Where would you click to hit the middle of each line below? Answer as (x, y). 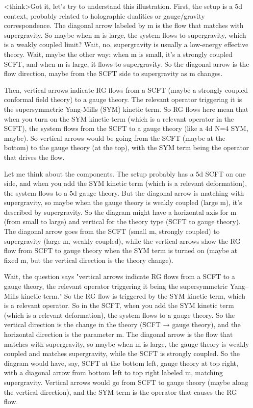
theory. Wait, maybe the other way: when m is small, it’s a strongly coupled (118, 54)
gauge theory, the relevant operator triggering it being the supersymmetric (116, 286)
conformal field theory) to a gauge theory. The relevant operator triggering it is (123, 99)
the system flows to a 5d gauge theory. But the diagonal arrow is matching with (124, 192)
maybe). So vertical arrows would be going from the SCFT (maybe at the (115, 138)
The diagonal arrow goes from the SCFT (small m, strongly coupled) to (112, 231)
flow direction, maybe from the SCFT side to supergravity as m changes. (113, 73)
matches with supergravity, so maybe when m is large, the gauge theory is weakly (126, 344)
